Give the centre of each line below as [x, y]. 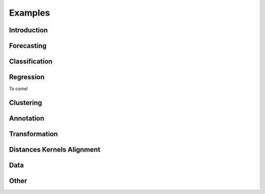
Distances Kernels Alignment [55, 149]
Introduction [28, 30]
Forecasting [28, 46]
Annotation [27, 118]
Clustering [26, 103]
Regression [27, 77]
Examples [29, 13]
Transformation [34, 134]
